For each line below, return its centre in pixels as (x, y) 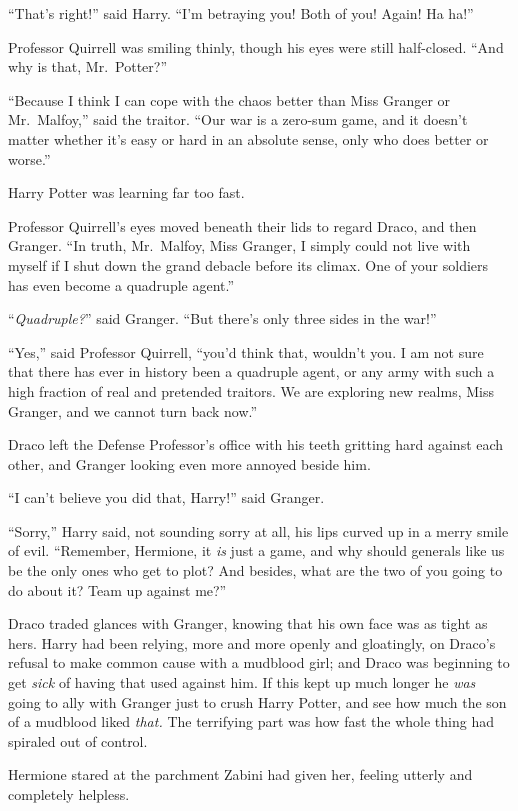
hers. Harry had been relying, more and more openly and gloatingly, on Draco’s (252, 642)
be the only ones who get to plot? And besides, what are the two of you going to (255, 570)
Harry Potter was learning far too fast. (126, 192)
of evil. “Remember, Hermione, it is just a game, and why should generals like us (256, 550)
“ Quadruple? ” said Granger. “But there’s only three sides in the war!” (222, 318)
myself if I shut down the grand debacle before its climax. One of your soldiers (248, 264)
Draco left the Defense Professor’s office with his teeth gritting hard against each (256, 444)
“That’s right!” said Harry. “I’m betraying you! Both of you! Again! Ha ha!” (241, 13)
